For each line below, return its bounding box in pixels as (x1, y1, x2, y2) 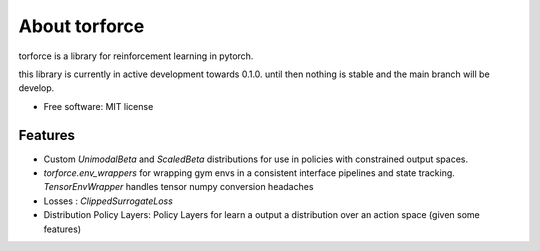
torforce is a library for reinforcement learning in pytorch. (18, 50, 254, 62)
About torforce (18, 15, 145, 37)
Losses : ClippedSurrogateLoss (43, 195, 174, 207)
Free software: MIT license (43, 100, 154, 112)
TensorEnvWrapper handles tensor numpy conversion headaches (43, 181, 314, 193)
